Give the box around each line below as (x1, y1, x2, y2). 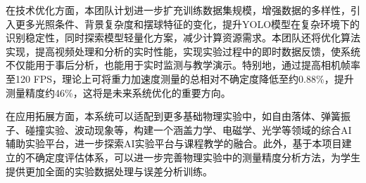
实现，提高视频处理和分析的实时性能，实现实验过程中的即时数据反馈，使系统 (6, 43, 360, 58)
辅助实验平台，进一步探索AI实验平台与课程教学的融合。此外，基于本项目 (6, 136, 342, 151)
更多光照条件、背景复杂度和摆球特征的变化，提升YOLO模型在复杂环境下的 (15, 16, 360, 31)
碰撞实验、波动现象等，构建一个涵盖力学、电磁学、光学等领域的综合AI (25, 122, 352, 137)
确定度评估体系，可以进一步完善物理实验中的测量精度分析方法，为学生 (34, 149, 360, 164)
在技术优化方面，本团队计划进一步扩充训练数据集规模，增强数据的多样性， (6, 3, 351, 17)
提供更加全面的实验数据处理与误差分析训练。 (6, 163, 213, 178)
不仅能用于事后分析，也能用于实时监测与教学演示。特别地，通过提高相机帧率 (6, 57, 360, 72)
